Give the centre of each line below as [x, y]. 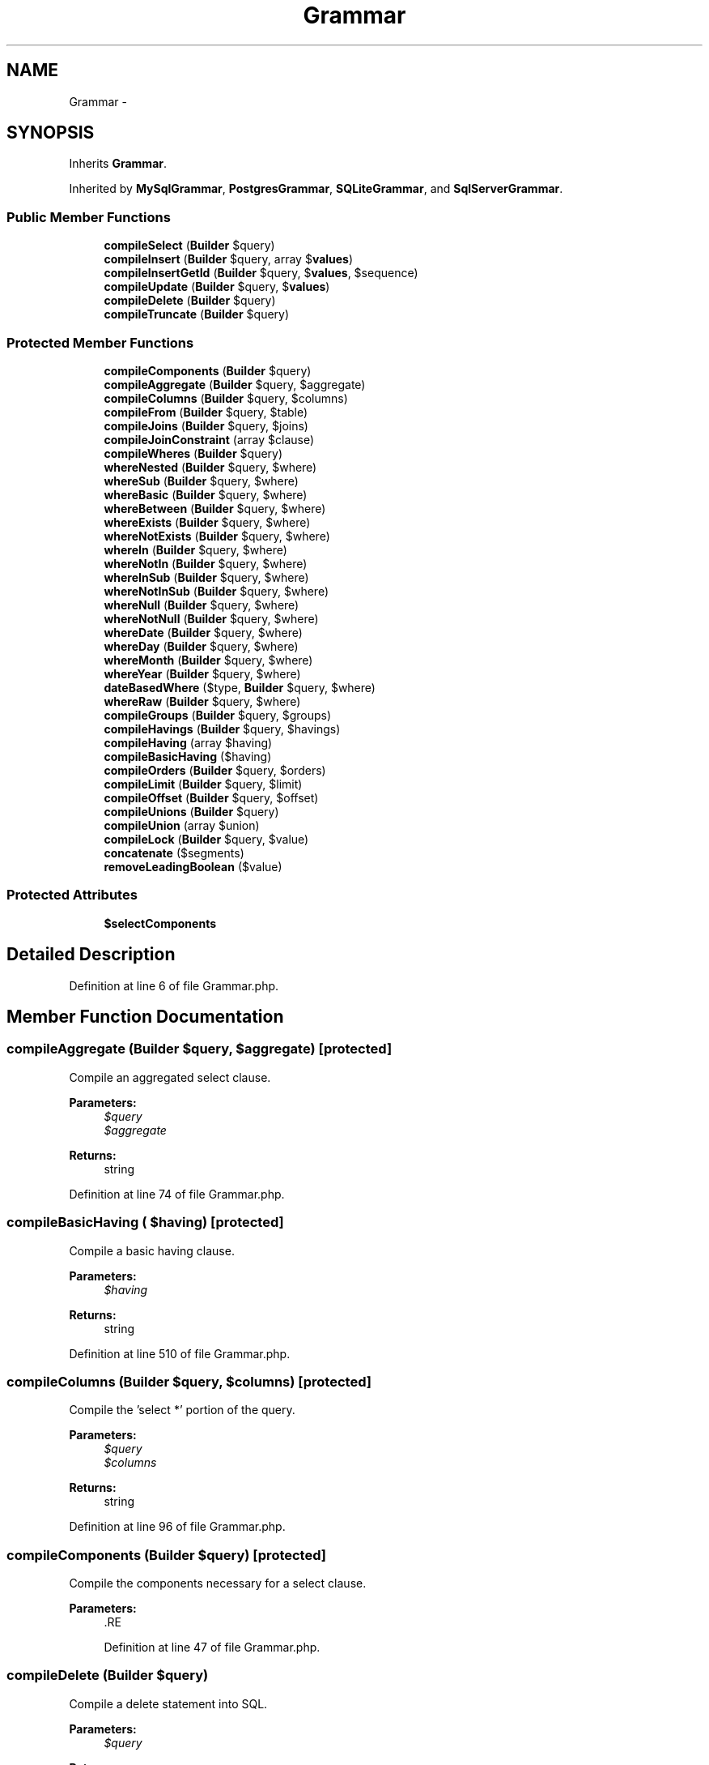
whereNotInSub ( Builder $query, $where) [216, 591]
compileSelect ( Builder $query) [189, 246]
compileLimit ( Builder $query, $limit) [203, 784]
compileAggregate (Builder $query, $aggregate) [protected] [200, 1049]
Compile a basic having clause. [152, 1250]
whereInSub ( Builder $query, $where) [206, 577]
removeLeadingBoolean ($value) [193, 866]
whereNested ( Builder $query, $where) [210, 467]
